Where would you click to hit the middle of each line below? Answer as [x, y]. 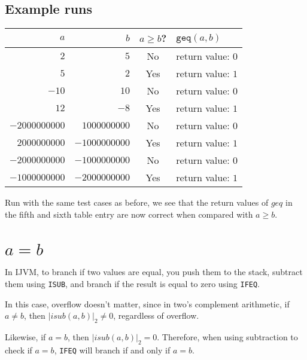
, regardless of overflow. [156, 315]
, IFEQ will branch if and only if [112, 350]
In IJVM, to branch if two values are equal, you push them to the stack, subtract [154, 272]
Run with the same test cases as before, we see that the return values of [137, 202]
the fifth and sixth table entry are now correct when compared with [129, 214]
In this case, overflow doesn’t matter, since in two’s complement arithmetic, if [147, 303]
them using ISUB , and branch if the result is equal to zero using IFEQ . [133, 283]
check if [19, 350]
